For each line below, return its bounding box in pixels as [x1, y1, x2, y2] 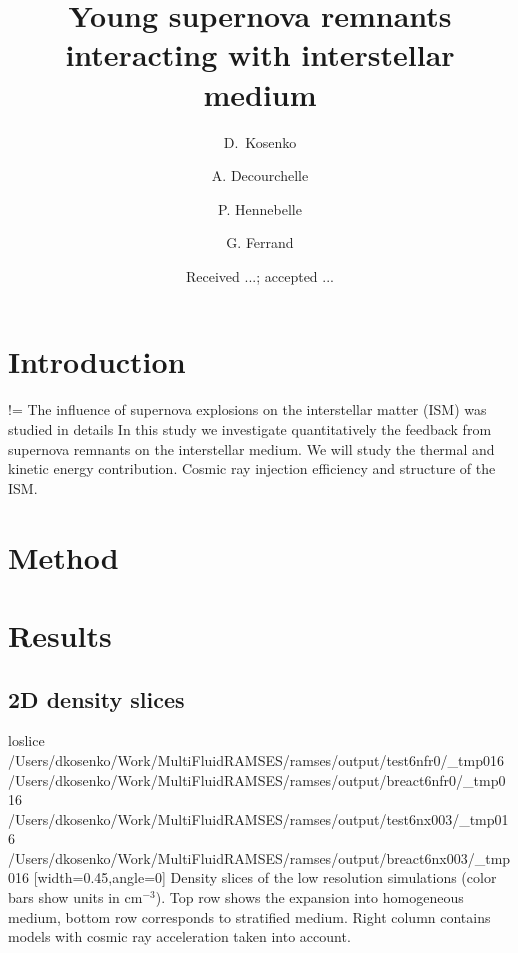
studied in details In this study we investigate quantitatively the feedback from [8, 419, 492, 439]
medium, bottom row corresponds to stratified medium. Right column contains [8, 906, 491, 927]
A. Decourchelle [211, 165, 309, 186]
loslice [8, 730, 45, 751]
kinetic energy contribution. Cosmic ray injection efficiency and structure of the [8, 458, 496, 479]
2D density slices [8, 683, 185, 714]
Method [8, 536, 119, 577]
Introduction [8, 341, 186, 382]
